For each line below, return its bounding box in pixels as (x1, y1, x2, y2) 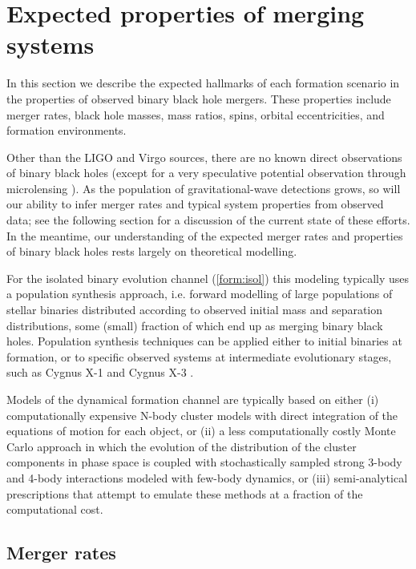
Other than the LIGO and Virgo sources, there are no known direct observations (6, 148, 402, 165)
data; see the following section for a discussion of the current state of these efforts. (6, 212, 410, 228)
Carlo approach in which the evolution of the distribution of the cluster (6, 438, 357, 454)
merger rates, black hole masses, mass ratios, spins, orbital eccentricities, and (6, 106, 385, 123)
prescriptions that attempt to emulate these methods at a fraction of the (6, 485, 363, 502)
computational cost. (6, 501, 103, 518)
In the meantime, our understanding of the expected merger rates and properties (6, 227, 403, 244)
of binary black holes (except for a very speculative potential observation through (6, 164, 406, 181)
